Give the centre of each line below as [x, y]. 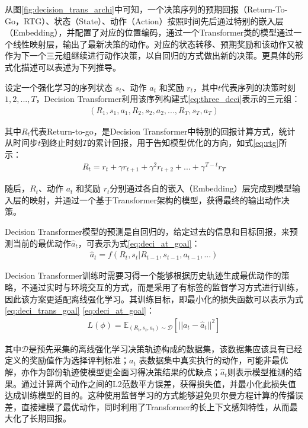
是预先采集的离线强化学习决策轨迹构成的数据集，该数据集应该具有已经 [166, 348]
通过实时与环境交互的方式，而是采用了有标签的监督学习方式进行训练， [166, 287]
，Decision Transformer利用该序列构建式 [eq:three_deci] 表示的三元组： [168, 99]
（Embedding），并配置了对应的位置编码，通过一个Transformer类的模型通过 [149, 32]
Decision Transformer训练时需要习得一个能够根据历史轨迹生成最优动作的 [143, 275]
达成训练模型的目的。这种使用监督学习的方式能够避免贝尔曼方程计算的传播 [150, 395]
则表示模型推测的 [260, 371]
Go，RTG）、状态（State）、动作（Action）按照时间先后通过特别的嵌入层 [144, 20]
